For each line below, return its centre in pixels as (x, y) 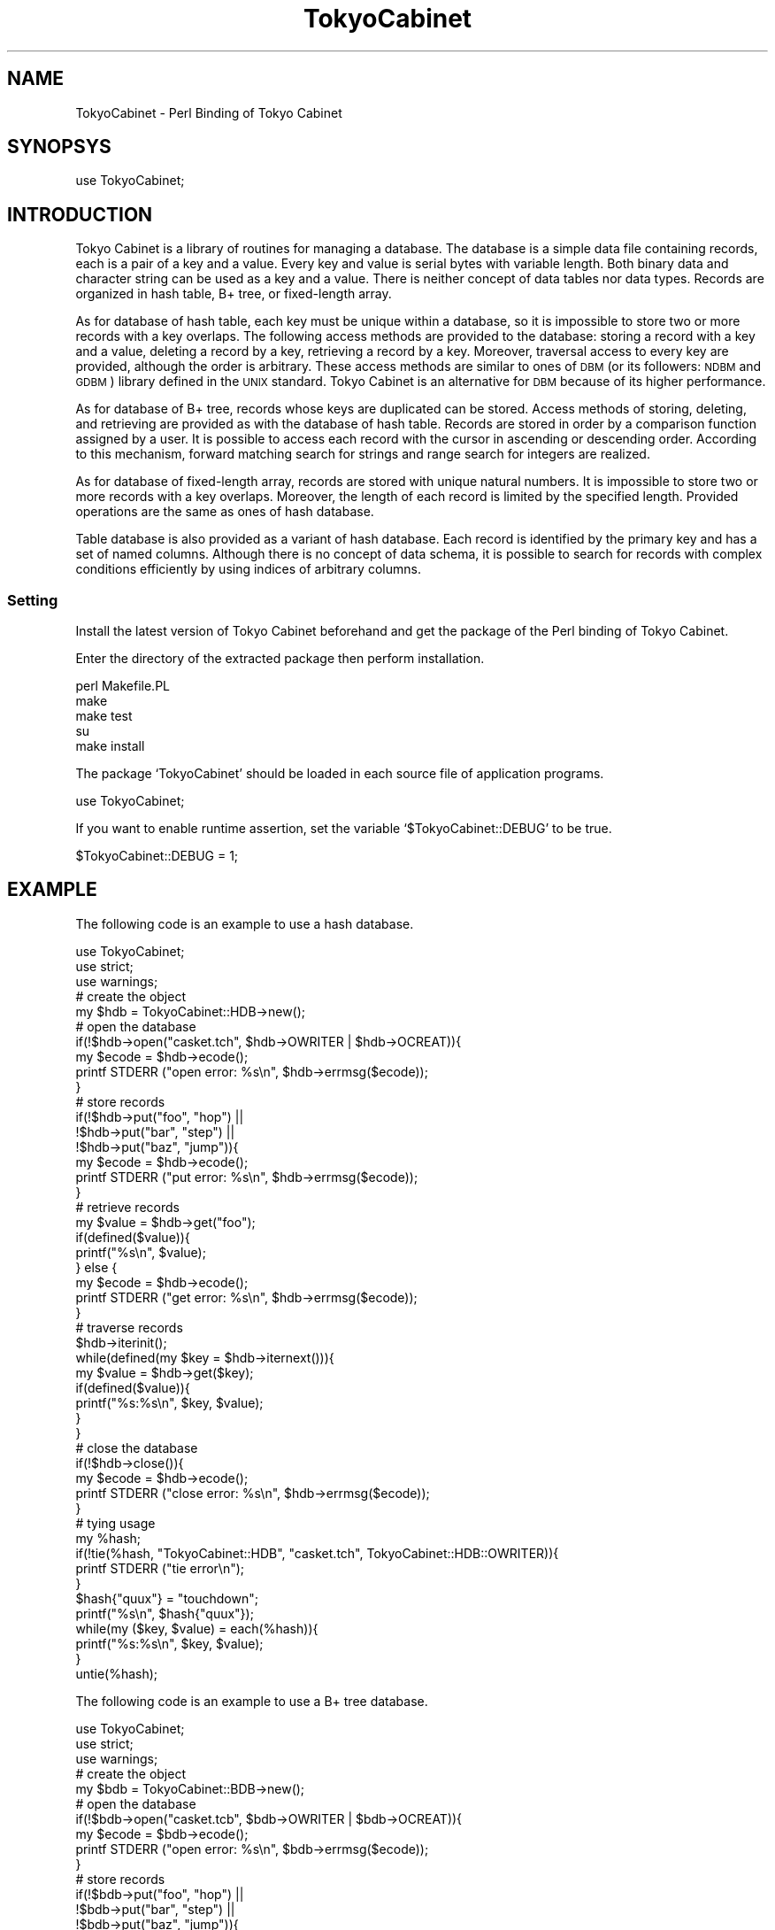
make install (110, 746)
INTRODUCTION (80, 214)
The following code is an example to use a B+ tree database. (252, 1701)
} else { (96, 1267)
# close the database (137, 1447)
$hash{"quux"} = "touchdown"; (167, 1598)
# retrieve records (127, 1207)
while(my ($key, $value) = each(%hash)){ (197, 1628)
